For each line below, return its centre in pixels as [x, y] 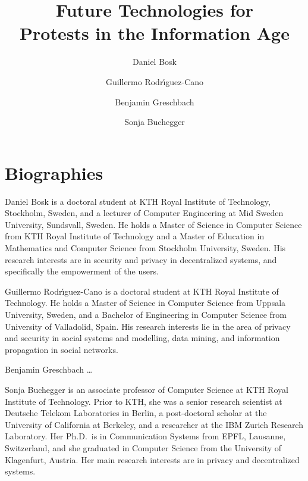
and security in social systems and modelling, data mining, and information [142, 338]
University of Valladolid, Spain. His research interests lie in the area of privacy [148, 326]
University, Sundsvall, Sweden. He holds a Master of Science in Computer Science [153, 224]
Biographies [54, 172]
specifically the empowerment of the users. [82, 271]
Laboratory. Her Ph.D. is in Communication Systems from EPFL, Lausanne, [145, 436]
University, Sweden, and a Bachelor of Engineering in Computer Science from [146, 314]
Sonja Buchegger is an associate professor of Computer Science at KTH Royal [147, 389]
